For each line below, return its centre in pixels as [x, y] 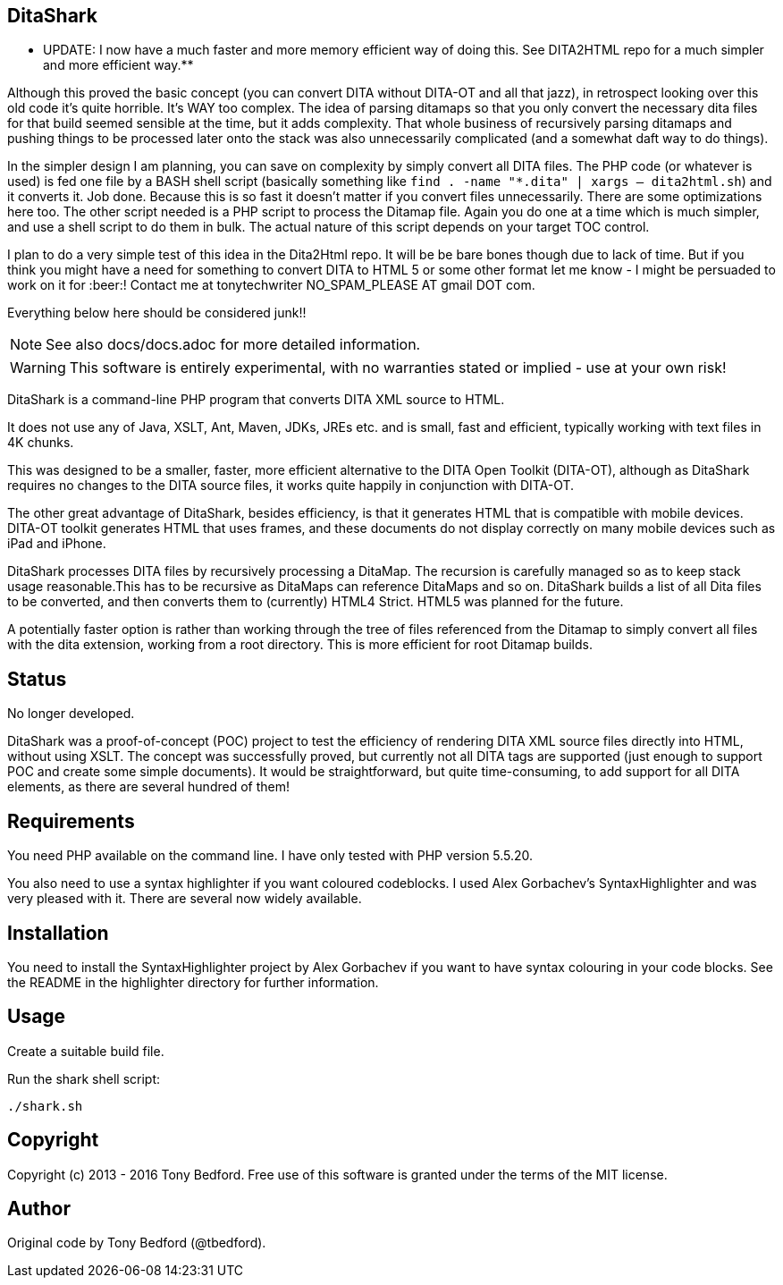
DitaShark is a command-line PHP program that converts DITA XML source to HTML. [256, 400]
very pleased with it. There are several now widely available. [185, 899]
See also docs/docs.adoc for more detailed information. [233, 345]
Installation [58, 933]
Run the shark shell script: [84, 1078]
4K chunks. [41, 443]
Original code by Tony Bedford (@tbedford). [137, 1243]
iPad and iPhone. [57, 544]
